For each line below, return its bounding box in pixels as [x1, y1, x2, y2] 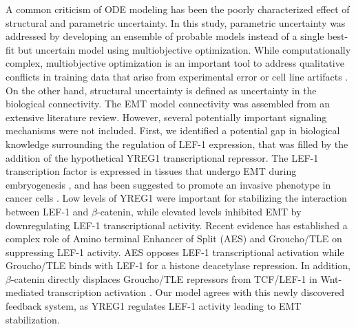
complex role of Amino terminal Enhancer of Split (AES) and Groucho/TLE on [6, 231, 342, 246]
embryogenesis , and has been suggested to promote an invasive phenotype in [6, 177, 331, 191]
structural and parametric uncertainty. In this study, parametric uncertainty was [6, 15, 346, 30]
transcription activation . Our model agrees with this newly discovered [47, 285, 345, 299]
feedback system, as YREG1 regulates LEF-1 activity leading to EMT [6, 299, 302, 313]
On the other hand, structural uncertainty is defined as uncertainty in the [6, 83, 317, 97]
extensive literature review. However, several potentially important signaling [6, 109, 327, 124]
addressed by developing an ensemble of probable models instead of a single [6, 29, 324, 43]
